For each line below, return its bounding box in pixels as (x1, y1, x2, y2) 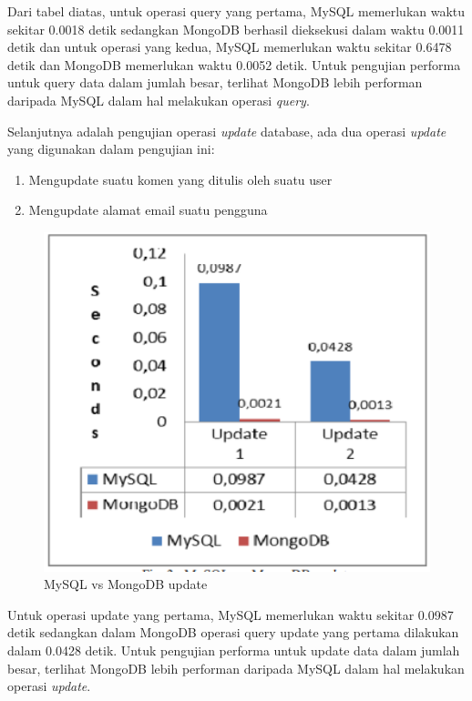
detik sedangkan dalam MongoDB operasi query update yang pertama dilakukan (7, 623, 459, 642)
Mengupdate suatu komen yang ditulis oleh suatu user (28, 169, 333, 188)
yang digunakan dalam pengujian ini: (7, 139, 215, 158)
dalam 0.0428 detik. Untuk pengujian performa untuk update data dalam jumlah (7, 640, 460, 659)
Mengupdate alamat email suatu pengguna (28, 200, 268, 219)
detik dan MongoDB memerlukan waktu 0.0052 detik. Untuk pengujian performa (7, 55, 461, 74)
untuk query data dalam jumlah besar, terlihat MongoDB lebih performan (7, 73, 423, 92)
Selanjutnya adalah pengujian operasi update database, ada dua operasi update (7, 121, 446, 140)
